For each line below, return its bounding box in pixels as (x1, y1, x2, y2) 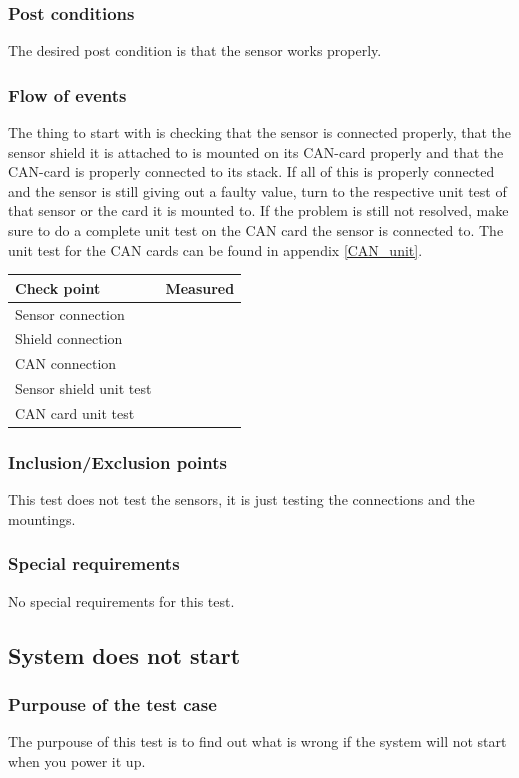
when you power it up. (8, 750, 146, 771)
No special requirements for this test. (8, 590, 235, 611)
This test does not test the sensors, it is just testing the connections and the (8, 489, 475, 510)
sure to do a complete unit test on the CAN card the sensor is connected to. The (8, 220, 504, 240)
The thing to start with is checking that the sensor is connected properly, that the (8, 122, 511, 143)
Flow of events (8, 82, 127, 107)
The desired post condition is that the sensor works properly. (8, 40, 382, 61)
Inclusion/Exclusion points (8, 449, 227, 474)
